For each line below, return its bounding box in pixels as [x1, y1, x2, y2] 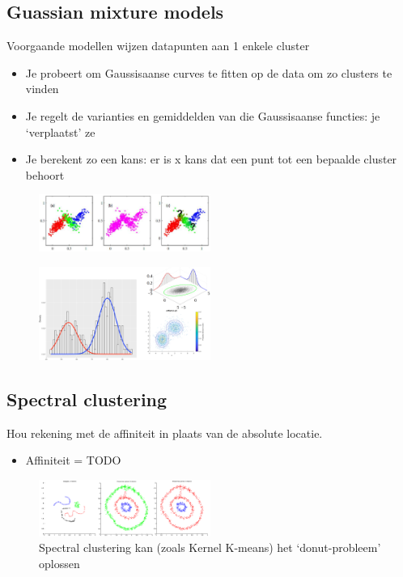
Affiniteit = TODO [25, 452, 121, 469]
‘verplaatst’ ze [25, 123, 95, 140]
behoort [25, 166, 65, 183]
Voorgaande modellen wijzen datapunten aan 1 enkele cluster [6, 37, 310, 54]
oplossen [39, 555, 80, 572]
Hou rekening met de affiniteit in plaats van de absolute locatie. [6, 424, 323, 441]
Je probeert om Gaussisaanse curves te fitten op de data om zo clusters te [25, 64, 392, 81]
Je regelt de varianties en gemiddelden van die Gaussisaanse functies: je [25, 107, 380, 124]
